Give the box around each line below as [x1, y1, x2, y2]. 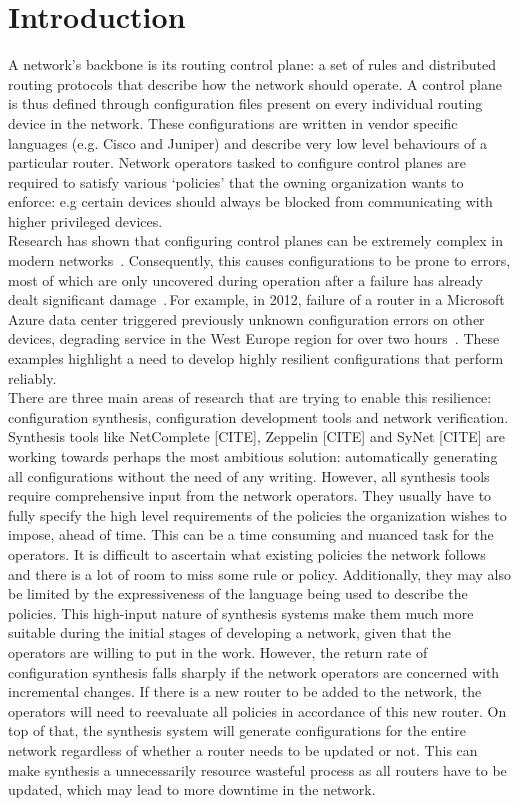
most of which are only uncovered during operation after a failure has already [8, 269, 483, 290]
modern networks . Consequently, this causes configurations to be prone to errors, [8, 250, 511, 271]
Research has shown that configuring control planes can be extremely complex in [8, 230, 503, 251]
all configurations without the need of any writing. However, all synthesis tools [8, 465, 490, 486]
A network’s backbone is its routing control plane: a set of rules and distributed [8, 54, 496, 75]
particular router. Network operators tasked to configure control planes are [8, 152, 466, 173]
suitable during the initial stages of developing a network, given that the [8, 622, 451, 643]
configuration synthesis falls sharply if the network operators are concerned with [8, 661, 500, 682]
